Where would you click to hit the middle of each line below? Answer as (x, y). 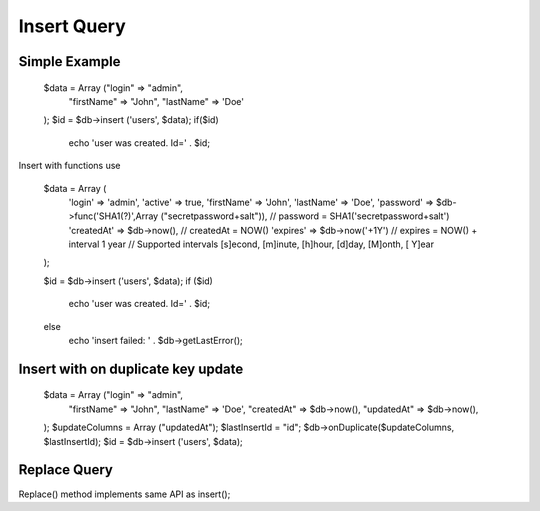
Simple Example (69, 61)
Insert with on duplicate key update (131, 368)
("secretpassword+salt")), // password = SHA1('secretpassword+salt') (305, 216)
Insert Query (72, 26)
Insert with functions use (69, 166)
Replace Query (66, 470)
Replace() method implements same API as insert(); (124, 494)
